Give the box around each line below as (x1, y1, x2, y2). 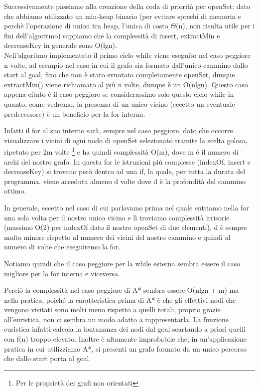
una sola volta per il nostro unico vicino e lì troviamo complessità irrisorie (4, 212, 230, 222)
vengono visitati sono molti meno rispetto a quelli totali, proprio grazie (4, 304, 221, 315)
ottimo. (4, 186, 26, 196)
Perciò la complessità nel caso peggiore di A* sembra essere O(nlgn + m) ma (4, 285, 239, 295)
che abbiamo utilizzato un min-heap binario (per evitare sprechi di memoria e (4, 10, 241, 21)
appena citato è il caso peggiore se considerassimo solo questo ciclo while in (4, 89, 234, 99)
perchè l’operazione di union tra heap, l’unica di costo (4, 20, 168, 31)
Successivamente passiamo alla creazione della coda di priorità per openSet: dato (4, 1, 250, 11)
